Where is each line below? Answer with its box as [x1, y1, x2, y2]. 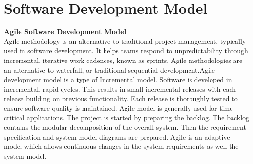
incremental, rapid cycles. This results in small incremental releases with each [4, 83, 236, 94]
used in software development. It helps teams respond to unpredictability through [4, 45, 248, 56]
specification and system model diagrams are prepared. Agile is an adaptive [4, 131, 230, 142]
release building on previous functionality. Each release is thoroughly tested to [4, 93, 238, 103]
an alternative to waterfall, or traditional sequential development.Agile [4, 64, 215, 75]
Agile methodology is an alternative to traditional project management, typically [4, 36, 246, 46]
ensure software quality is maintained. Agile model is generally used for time [4, 102, 233, 113]
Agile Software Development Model [4, 26, 126, 37]
